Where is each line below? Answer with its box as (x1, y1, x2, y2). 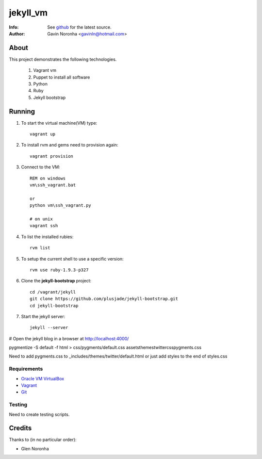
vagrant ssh (30, 223, 58, 229)
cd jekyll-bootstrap (30, 303, 79, 308)
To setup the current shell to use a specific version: (21, 256, 124, 262)
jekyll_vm (9, 7, 48, 18)
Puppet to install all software (33, 74, 90, 80)
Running (9, 107, 35, 115)
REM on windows (30, 175, 66, 181)
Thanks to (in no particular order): (9, 437, 77, 443)
